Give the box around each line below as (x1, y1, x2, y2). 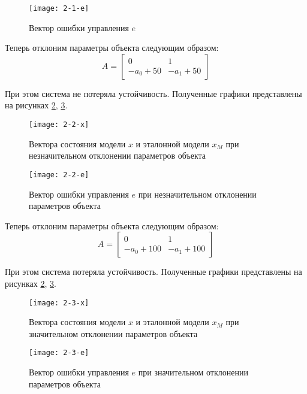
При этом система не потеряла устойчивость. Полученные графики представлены (5, 87, 302, 99)
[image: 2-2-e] (29, 170, 89, 179)
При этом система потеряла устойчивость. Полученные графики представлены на (5, 265, 302, 278)
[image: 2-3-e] (29, 348, 89, 357)
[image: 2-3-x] (29, 298, 89, 307)
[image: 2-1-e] (29, 4, 89, 13)
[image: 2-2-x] (29, 120, 89, 129)
